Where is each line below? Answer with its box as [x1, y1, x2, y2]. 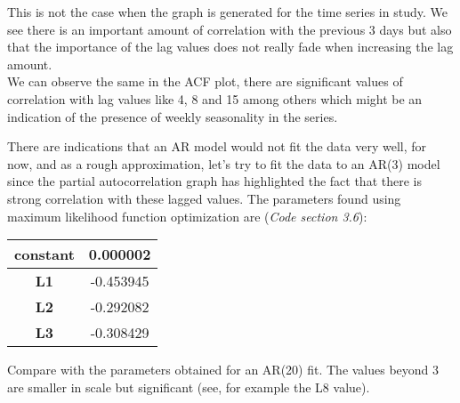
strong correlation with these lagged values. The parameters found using [7, 189, 401, 207]
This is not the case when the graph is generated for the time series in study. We [7, 3, 448, 20]
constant [14, 244, 75, 265]
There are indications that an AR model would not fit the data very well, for [7, 137, 426, 156]
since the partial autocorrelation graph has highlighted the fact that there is [7, 172, 422, 190]
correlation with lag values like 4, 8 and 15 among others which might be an [7, 89, 423, 108]
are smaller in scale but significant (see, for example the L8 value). [7, 377, 370, 396]
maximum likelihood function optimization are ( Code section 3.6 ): [7, 206, 367, 225]
